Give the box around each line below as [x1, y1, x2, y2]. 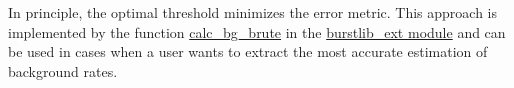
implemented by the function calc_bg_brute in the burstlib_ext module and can [8, 21, 506, 42]
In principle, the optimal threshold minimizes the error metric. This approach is [8, 2, 498, 22]
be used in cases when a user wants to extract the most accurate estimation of [8, 41, 488, 62]
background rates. [8, 60, 118, 81]
